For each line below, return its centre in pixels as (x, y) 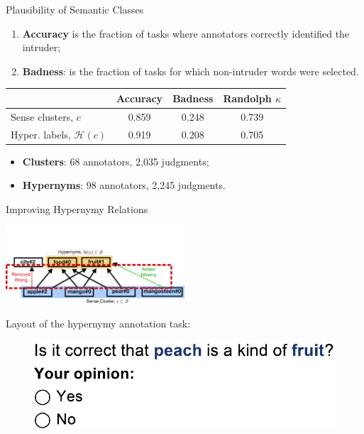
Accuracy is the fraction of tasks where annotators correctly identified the (186, 33)
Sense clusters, (42, 116)
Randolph (247, 98)
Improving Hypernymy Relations (77, 208)
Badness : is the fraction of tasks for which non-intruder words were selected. (191, 71)
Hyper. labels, (41, 134)
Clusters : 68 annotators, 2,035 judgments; (116, 161)
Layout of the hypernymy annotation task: (98, 323)
